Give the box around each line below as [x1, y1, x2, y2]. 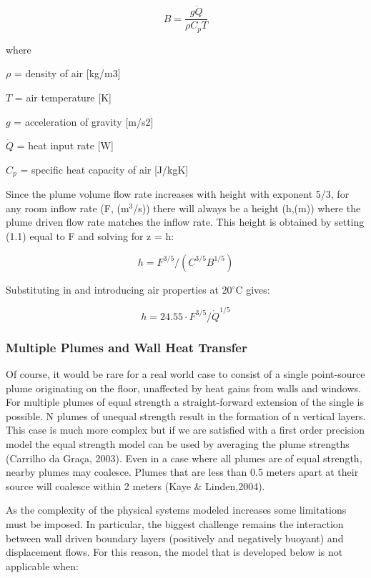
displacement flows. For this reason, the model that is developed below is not [6, 544, 343, 559]
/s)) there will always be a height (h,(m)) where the [133, 200, 361, 215]
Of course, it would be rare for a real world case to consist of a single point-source [6, 367, 365, 382]
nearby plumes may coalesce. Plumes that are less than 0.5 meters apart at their [6, 464, 359, 479]
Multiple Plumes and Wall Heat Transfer [6, 338, 247, 356]
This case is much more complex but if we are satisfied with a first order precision [6, 422, 365, 437]
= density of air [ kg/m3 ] [14, 66, 121, 81]
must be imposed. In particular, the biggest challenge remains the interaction [6, 517, 344, 531]
